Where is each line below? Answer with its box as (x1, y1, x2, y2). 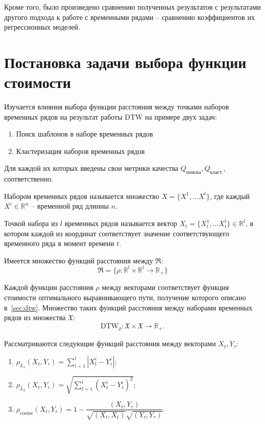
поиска (186, 170, 201, 175)
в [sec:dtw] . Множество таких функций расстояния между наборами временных (4, 302, 253, 313)
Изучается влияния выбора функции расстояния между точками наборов (4, 101, 229, 112)
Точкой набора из (4, 218, 58, 229)
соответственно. (4, 173, 54, 184)
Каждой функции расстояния (4, 282, 93, 293)
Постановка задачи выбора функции (4, 51, 247, 72)
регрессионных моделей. (4, 21, 80, 32)
